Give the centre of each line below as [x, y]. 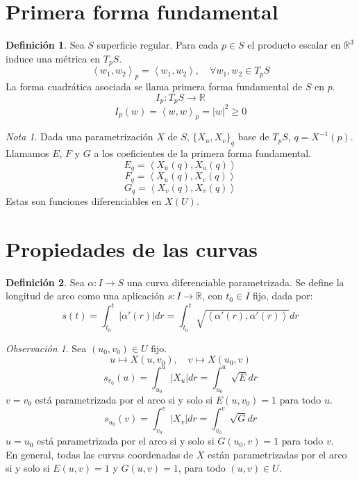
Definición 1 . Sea [45, 45]
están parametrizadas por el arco [277, 454]
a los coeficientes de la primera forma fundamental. [203, 153]
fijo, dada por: [283, 296]
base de [253, 136]
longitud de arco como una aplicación [85, 296]
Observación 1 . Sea [46, 348]
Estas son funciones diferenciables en [84, 201]
